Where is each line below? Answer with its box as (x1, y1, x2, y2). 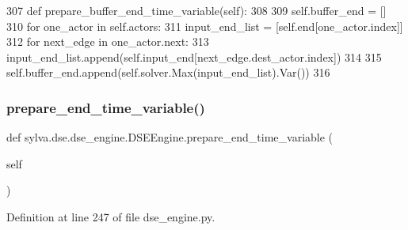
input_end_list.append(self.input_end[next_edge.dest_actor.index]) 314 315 (6, 48, 382, 65)
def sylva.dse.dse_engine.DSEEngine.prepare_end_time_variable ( (6, 129, 334, 145)
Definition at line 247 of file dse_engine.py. (6, 208, 215, 224)
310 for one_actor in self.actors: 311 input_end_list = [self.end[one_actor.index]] (6, 17, 403, 34)
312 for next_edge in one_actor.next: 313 (6, 33, 209, 50)
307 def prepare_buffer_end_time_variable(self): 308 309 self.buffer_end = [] (6, 2, 387, 18)
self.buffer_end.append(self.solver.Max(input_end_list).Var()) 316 (6, 64, 330, 81)
